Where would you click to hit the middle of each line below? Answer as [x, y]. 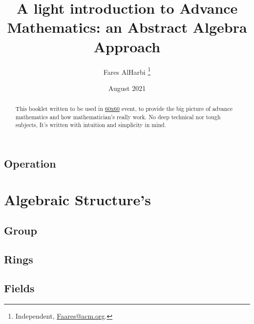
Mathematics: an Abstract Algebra [127, 27]
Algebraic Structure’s [77, 199]
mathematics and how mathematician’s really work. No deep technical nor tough [118, 117]
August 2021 [127, 88]
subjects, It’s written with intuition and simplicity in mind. [91, 125]
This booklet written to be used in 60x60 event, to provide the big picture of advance [124, 109]
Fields [19, 288]
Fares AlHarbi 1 [127, 71]
